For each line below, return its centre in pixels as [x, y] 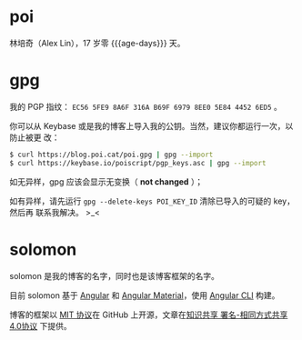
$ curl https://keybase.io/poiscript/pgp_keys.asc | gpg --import [138, 163]
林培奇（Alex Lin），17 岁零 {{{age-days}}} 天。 [97, 43]
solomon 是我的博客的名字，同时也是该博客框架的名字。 [115, 275]
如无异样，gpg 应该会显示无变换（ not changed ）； [106, 181]
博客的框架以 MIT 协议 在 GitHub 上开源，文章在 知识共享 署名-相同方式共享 [149, 315]
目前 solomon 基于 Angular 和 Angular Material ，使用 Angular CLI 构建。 [145, 295]
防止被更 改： [35, 137]
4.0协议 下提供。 [41, 325]
